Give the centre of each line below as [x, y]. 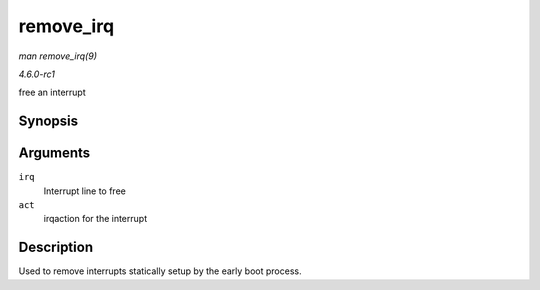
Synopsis [48, 121]
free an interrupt [52, 92]
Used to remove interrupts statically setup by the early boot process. [160, 271]
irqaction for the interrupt [95, 219]
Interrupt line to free [85, 191]
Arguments [54, 153]
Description [56, 247]
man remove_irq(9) [57, 56]
